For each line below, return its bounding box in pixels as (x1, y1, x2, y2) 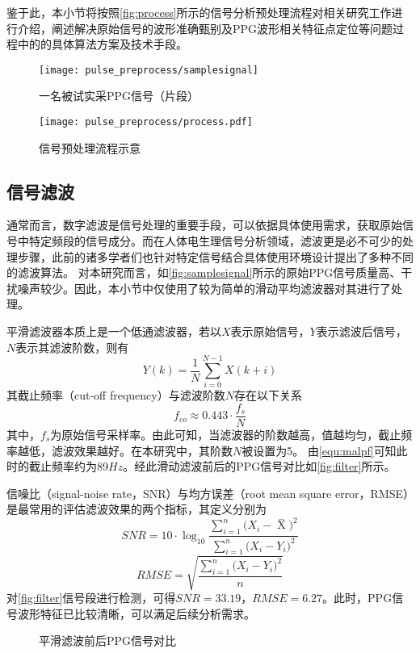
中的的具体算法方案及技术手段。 (17, 36, 187, 52)
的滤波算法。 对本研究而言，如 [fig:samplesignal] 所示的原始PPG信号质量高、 (6, 264, 401, 281)
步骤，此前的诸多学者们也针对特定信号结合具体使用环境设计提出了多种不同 (17, 248, 414, 265)
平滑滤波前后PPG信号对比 (39, 632, 177, 649)
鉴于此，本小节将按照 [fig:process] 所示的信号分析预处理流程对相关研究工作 (6, 4, 392, 20)
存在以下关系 (233, 387, 302, 404)
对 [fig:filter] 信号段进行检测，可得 (6, 589, 176, 605)
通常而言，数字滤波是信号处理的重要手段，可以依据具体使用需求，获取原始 (6, 216, 402, 233)
